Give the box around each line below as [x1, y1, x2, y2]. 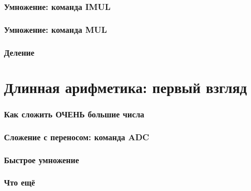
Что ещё [4, 176, 35, 189]
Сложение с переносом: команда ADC [4, 130, 149, 143]
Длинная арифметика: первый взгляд [4, 77, 247, 97]
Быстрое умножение [4, 153, 79, 166]
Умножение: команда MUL [4, 23, 107, 35]
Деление [4, 46, 35, 58]
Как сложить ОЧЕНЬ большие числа [4, 107, 144, 120]
